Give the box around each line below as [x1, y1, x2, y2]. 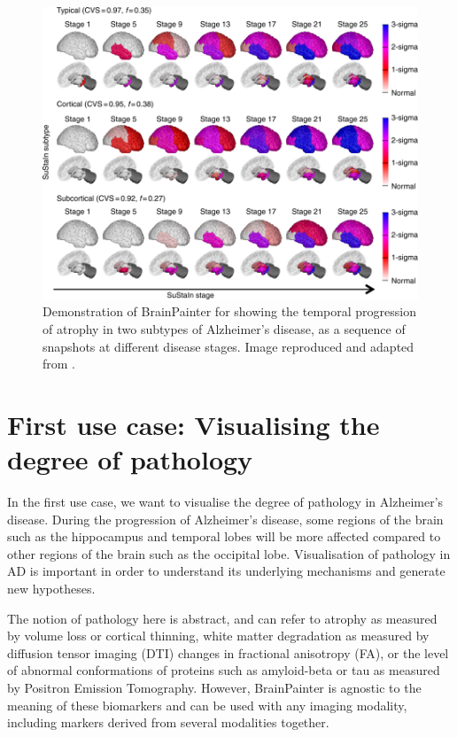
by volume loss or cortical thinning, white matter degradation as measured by [7, 626, 430, 645]
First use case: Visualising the [7, 406, 380, 442]
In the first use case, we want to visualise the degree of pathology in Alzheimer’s [7, 493, 444, 511]
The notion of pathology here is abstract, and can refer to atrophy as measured [7, 609, 438, 627]
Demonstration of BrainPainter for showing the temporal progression [43, 302, 416, 321]
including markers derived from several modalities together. [7, 713, 329, 732]
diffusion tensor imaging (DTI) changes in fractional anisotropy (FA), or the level [7, 643, 449, 662]
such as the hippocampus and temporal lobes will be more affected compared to [7, 527, 441, 546]
